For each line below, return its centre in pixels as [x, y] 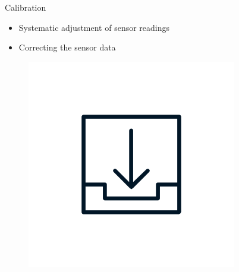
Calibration [26, 7]
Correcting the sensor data [67, 47]
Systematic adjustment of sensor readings [94, 27]
